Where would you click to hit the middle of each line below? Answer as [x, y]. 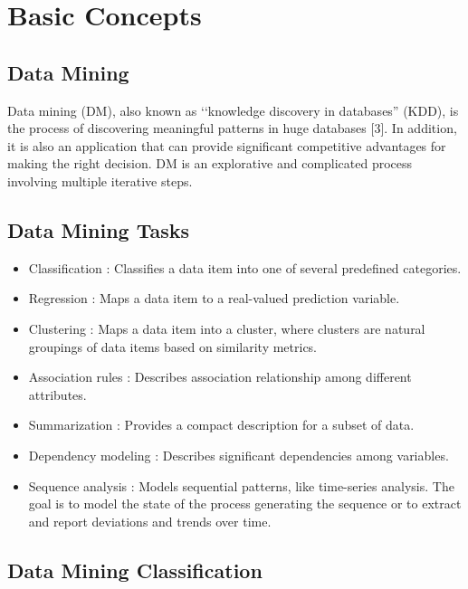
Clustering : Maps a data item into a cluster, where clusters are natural [227, 328]
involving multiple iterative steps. [100, 180]
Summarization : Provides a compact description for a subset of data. [221, 425]
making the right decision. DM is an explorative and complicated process [210, 163]
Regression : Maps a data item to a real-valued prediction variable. [214, 298]
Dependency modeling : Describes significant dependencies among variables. [239, 455]
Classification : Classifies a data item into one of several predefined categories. [245, 267]
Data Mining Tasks [99, 229]
